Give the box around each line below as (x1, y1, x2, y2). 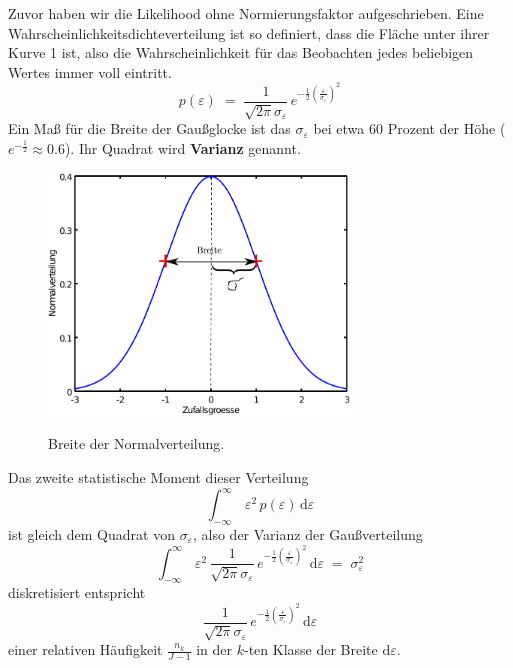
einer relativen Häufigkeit (8, 639, 163, 660)
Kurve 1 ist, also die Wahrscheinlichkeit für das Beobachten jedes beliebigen (8, 42, 474, 63)
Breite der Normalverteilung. (48, 433, 225, 454)
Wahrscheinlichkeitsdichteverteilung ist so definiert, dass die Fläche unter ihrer (8, 22, 490, 43)
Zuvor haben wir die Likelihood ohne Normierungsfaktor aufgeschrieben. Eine (8, 3, 484, 23)
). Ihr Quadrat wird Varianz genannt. (64, 138, 301, 159)
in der (196, 639, 233, 660)
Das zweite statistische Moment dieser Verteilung (8, 467, 309, 488)
